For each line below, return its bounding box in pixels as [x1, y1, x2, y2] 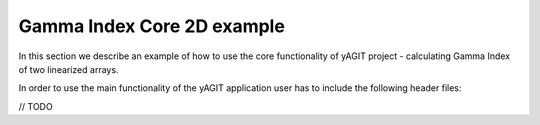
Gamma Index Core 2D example [18, 15, 285, 37]
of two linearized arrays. [18, 63, 119, 75]
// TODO [18, 100, 54, 112]
